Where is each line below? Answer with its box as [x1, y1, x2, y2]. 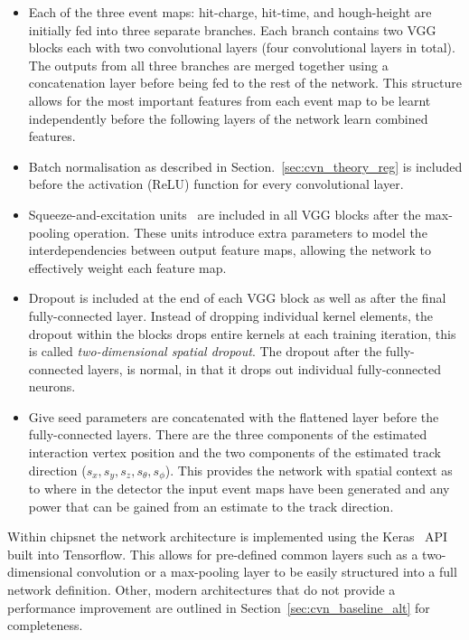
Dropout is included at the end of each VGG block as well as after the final [28, 288, 446, 307]
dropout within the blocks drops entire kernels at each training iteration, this [28, 324, 456, 343]
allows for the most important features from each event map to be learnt [28, 90, 431, 109]
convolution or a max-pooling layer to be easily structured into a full [77, 562, 457, 581]
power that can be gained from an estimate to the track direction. [28, 496, 394, 515]
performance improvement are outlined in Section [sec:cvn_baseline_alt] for [7, 598, 430, 616]
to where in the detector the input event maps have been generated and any [28, 479, 450, 498]
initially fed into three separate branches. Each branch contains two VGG [28, 20, 436, 39]
